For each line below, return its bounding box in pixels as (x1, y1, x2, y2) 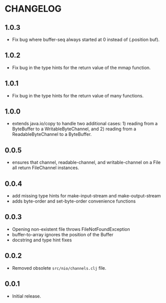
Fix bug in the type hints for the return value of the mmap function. (12, 64, 151, 71)
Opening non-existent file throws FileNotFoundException (12, 226, 130, 232)
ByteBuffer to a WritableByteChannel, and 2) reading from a (12, 126, 137, 132)
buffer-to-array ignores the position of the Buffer (12, 231, 114, 237)
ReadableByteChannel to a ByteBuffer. (12, 131, 92, 137)
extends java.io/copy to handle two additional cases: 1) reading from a (12, 121, 158, 127)
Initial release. (12, 293, 41, 299)
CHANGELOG (5, 3, 62, 15)
